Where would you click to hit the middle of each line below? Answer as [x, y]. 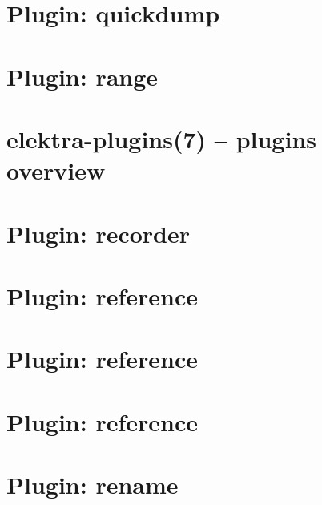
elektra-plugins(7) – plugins [161, 138]
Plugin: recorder [99, 233]
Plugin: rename [93, 484]
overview [56, 170]
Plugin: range [83, 76]
